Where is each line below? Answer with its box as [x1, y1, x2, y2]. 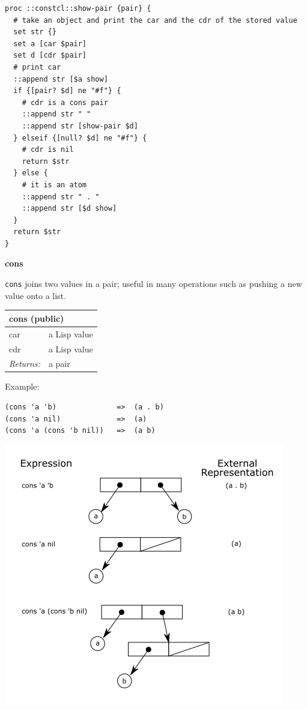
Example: [5, 380, 40, 393]
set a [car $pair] [13, 39, 87, 48]
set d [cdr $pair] [13, 51, 87, 60]
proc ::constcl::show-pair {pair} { [5, 4, 151, 13]
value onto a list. [5, 289, 66, 301]
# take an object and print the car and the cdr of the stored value [13, 16, 297, 25]
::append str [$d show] [22, 204, 117, 213]
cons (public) [9, 312, 64, 324]
